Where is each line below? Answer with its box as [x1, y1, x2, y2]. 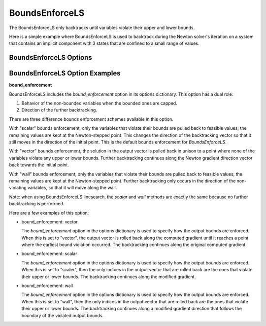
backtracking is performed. [9, 201, 65, 207]
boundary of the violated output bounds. [21, 312, 103, 318]
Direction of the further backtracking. [21, 107, 97, 113]
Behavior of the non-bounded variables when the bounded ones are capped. [21, 100, 177, 106]
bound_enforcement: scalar [21, 251, 77, 256]
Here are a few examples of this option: [9, 210, 89, 216]
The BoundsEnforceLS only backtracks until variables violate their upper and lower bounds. [9, 25, 195, 31]
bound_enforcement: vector [21, 218, 78, 224]
